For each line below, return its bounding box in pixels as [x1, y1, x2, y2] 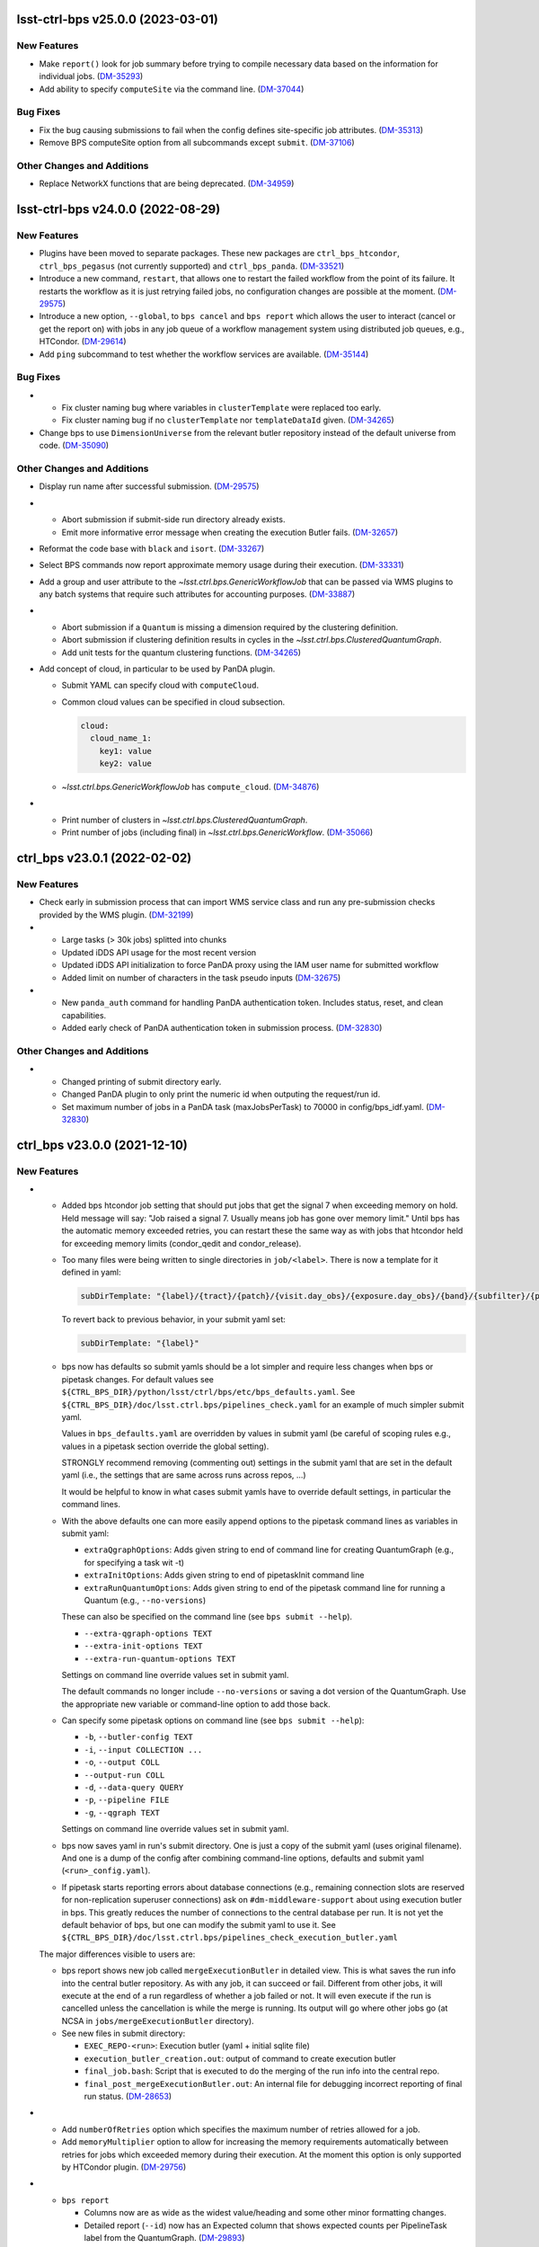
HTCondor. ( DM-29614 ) [39, 336, 127, 347]
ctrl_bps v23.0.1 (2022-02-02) [16, 850, 192, 866]
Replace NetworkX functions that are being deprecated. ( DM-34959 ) [39, 178, 295, 189]
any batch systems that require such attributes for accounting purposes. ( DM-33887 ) [39, 589, 356, 599]
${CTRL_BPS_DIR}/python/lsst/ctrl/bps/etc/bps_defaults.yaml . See [61, 1387, 356, 1398]
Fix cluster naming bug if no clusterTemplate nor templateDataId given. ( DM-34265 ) [61, 414, 394, 426]
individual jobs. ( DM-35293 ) [39, 71, 144, 82]
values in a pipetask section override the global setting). [61, 1441, 269, 1452]
